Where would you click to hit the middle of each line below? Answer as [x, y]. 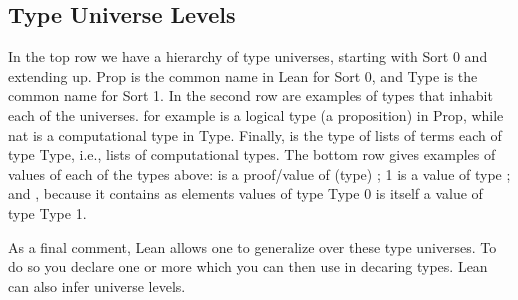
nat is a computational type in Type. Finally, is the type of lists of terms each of [255, 134]
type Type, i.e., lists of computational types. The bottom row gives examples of [252, 154]
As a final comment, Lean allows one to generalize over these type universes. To [252, 246]
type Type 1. [47, 212]
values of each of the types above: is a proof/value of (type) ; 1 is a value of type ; [259, 173]
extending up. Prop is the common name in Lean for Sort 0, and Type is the [243, 75]
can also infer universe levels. [97, 285]
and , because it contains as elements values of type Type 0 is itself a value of [245, 193]
